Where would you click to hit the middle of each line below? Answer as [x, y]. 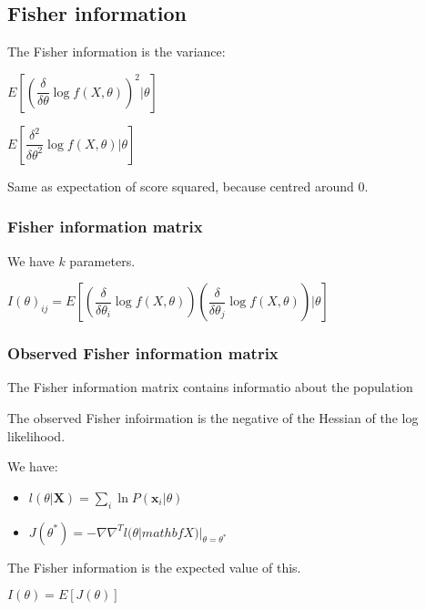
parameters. [102, 260]
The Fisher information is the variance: [117, 52]
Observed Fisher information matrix [143, 353]
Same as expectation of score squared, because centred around [181, 186]
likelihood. [36, 435]
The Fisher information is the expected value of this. [154, 567]
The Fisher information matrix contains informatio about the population [210, 387]
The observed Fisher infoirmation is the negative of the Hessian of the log [213, 418]
